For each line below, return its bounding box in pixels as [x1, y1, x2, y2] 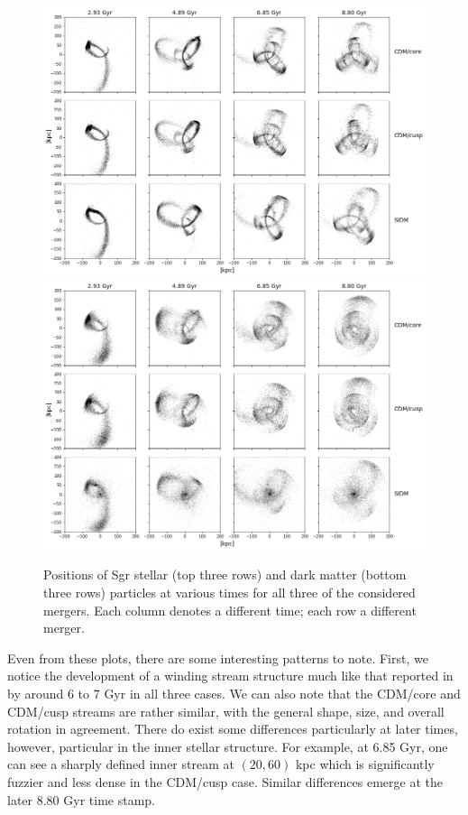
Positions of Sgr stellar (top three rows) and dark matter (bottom [43, 565, 407, 584]
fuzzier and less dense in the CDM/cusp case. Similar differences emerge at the [7, 773, 443, 791]
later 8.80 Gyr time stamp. [7, 790, 155, 809]
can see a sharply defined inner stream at [7, 755, 234, 773]
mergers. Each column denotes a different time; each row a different [43, 600, 417, 619]
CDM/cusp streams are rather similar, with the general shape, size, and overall [7, 701, 445, 720]
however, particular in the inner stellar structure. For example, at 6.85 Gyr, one [7, 736, 448, 755]
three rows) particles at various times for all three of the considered [43, 583, 416, 602]
